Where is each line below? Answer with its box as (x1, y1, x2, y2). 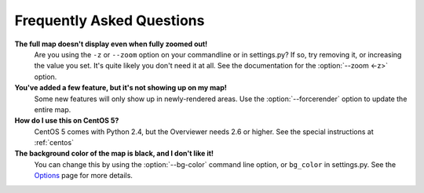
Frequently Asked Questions (14, 12, 205, 29)
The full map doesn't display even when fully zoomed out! (14, 39, 208, 49)
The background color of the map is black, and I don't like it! (14, 149, 214, 158)
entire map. (34, 104, 71, 114)
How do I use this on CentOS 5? (14, 116, 119, 126)
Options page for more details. (34, 171, 133, 180)
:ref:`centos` (34, 138, 75, 147)
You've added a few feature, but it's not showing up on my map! (14, 83, 228, 93)
